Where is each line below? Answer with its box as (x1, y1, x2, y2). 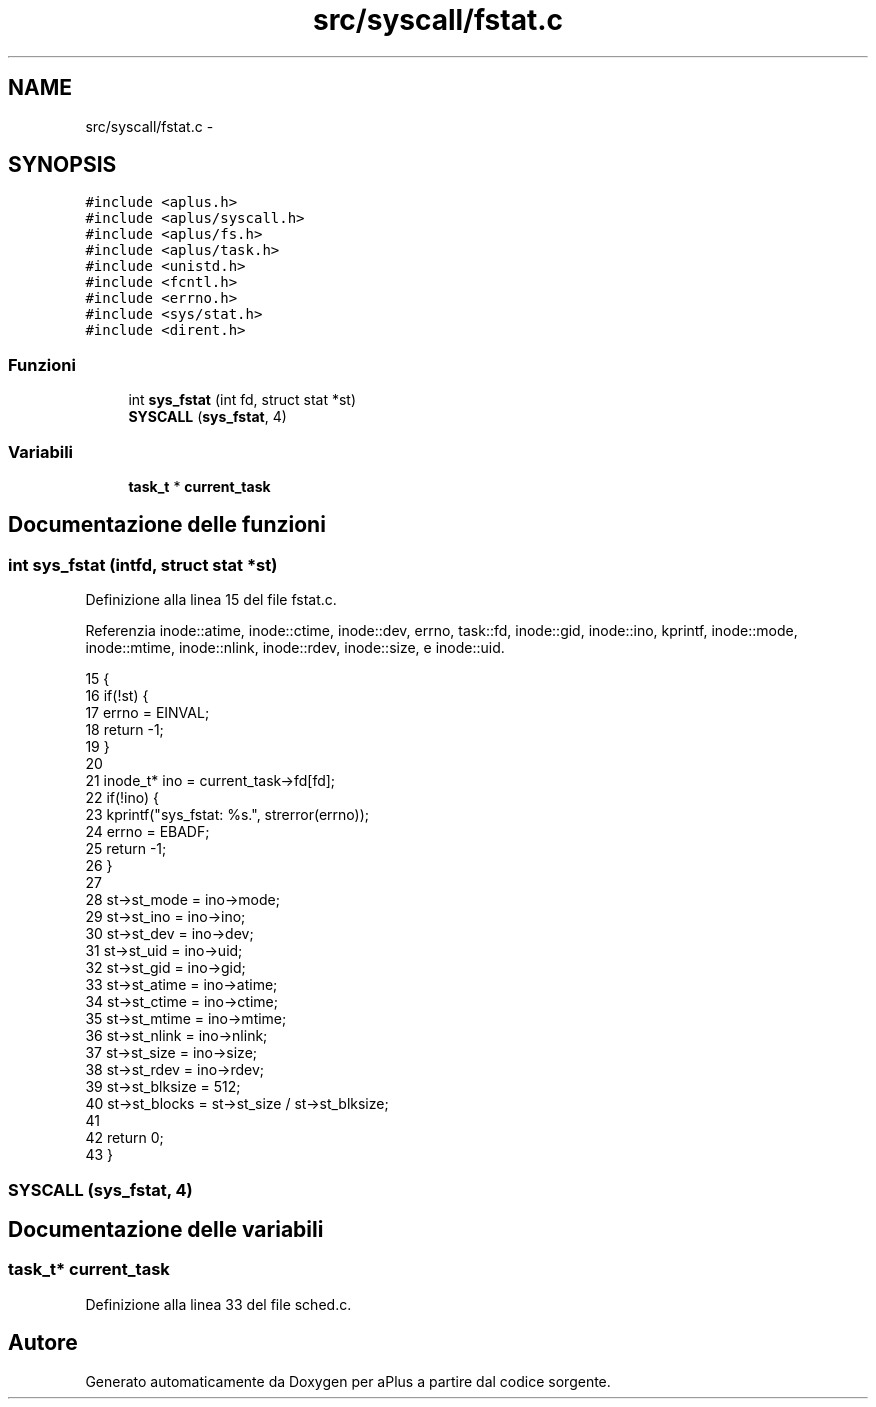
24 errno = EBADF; (85, 823, 210, 841)
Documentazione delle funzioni (8, 512, 326, 538)
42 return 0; (85, 1129, 164, 1147)
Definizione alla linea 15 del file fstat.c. (85, 591, 337, 609)
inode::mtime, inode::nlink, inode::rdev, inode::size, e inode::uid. (85, 639, 505, 657)
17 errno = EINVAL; (85, 704, 210, 722)
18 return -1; (85, 721, 164, 739)
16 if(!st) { (85, 687, 149, 705)
